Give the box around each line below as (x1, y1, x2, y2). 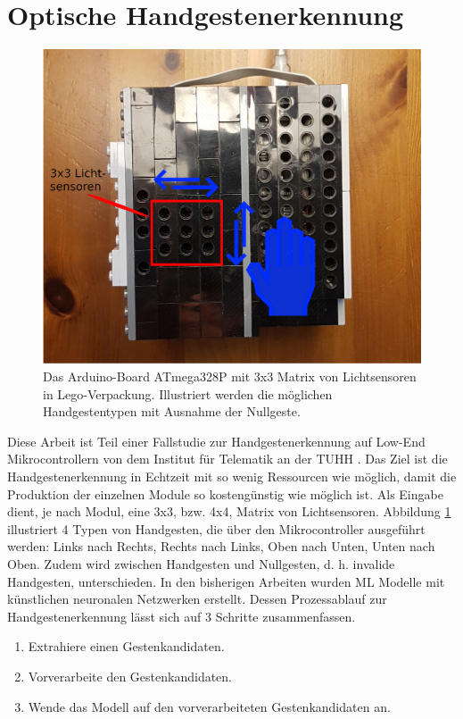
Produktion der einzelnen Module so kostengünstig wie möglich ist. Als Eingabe (7, 484, 443, 503)
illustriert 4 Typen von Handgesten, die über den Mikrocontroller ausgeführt (7, 519, 426, 538)
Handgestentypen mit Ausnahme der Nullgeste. (43, 402, 301, 421)
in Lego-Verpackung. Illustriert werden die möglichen (43, 384, 333, 403)
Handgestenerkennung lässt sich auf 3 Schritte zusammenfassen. (7, 606, 356, 625)
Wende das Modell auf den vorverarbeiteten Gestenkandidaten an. (28, 697, 391, 715)
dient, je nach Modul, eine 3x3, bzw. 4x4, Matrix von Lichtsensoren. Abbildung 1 (7, 502, 451, 521)
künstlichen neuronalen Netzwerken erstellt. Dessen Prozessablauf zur (7, 589, 387, 608)
